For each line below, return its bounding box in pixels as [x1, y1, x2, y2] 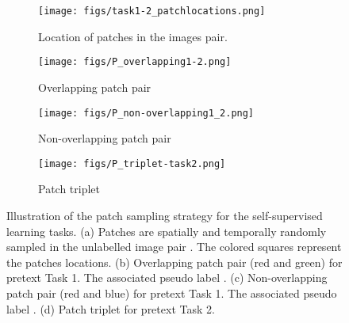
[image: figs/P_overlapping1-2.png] [38, 56, 232, 68]
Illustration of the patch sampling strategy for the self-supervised [6, 207, 323, 223]
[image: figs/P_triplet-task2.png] [38, 158, 226, 169]
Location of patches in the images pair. [38, 28, 228, 44]
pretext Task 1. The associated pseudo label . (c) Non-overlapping [6, 269, 328, 286]
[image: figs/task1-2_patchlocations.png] [38, 6, 266, 17]
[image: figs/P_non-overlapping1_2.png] [38, 107, 255, 119]
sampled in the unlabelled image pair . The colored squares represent [6, 238, 342, 255]
